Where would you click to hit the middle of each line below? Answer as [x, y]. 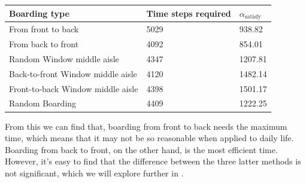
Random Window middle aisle [64, 58]
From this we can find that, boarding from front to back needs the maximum [146, 126]
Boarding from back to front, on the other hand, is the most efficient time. [141, 149]
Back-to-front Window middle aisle [73, 73]
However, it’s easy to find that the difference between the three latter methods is [153, 161]
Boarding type [39, 13]
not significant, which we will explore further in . [94, 173]
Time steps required [189, 13]
